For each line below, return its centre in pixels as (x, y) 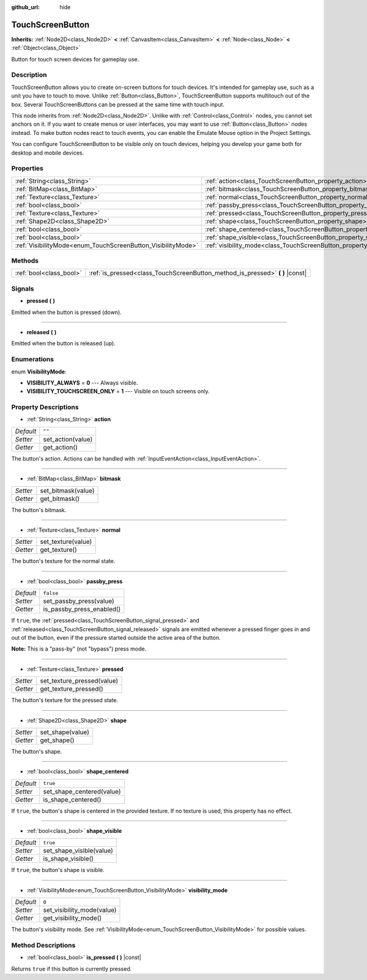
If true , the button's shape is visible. (58, 870)
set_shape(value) (65, 732)
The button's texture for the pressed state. (65, 700)
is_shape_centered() (72, 799)
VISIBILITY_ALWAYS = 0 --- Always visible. (82, 383)
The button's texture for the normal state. (63, 561)
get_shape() (57, 740)
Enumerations (33, 359)
